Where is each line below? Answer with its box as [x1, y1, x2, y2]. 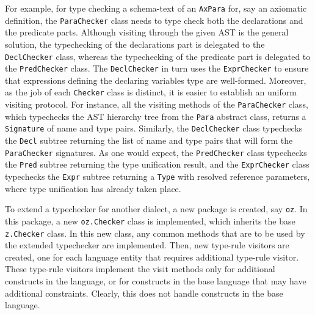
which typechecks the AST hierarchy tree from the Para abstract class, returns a [5, 109, 306, 122]
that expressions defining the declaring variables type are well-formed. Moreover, [5, 73, 306, 86]
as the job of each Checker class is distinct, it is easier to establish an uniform [5, 86, 297, 98]
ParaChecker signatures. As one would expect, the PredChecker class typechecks [5, 146, 307, 158]
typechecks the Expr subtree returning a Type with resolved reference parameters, [5, 170, 310, 182]
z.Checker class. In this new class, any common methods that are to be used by [5, 226, 305, 239]
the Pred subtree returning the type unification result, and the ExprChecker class [5, 158, 310, 171]
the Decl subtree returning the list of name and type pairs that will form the [5, 134, 293, 147]
